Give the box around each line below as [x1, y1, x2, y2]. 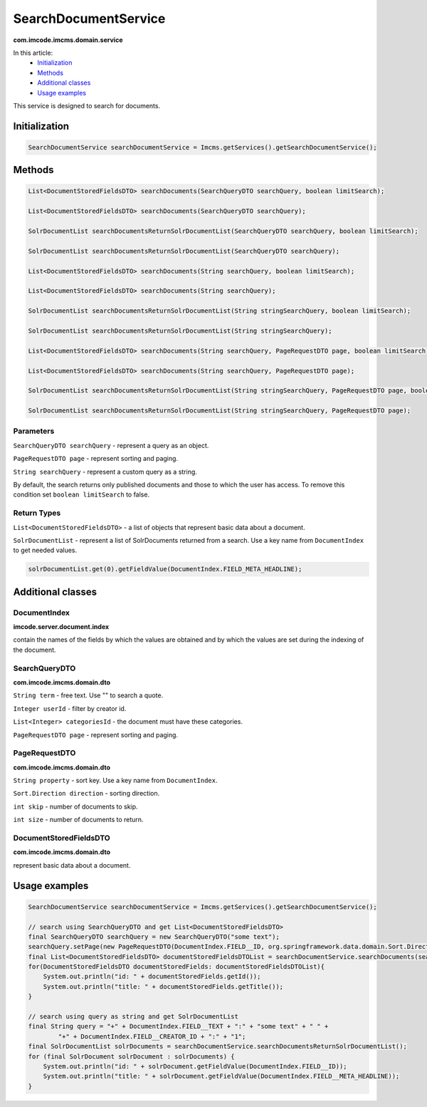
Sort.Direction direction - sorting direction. [13, 789, 160, 798]
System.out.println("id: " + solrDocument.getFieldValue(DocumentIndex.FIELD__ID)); [43, 1062, 348, 1070]
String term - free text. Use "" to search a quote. [13, 691, 164, 700]
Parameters [13, 426, 55, 436]
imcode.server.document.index [13, 623, 110, 631]
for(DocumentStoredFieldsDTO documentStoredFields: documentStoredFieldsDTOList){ [28, 962, 325, 971]
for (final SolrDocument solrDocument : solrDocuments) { [28, 1052, 235, 1061]
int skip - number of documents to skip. [13, 802, 138, 811]
